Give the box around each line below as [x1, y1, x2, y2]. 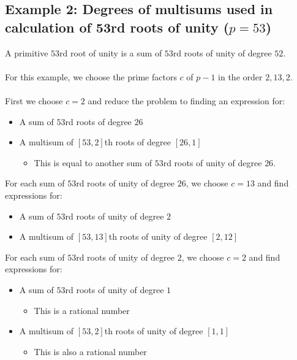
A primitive [5, 46, 48, 59]
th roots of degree [104, 136, 171, 148]
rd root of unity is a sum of [59, 46, 162, 59]
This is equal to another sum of [34, 156, 152, 169]
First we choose [5, 94, 63, 107]
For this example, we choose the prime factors [5, 70, 177, 83]
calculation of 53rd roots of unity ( [5, 17, 230, 36]
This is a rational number [34, 304, 130, 316]
